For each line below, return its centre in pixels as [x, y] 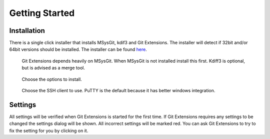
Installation [27, 31]
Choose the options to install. [52, 79]
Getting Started [42, 13]
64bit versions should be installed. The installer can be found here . [78, 49]
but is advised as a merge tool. [53, 68]
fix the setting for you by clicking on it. [49, 131]
